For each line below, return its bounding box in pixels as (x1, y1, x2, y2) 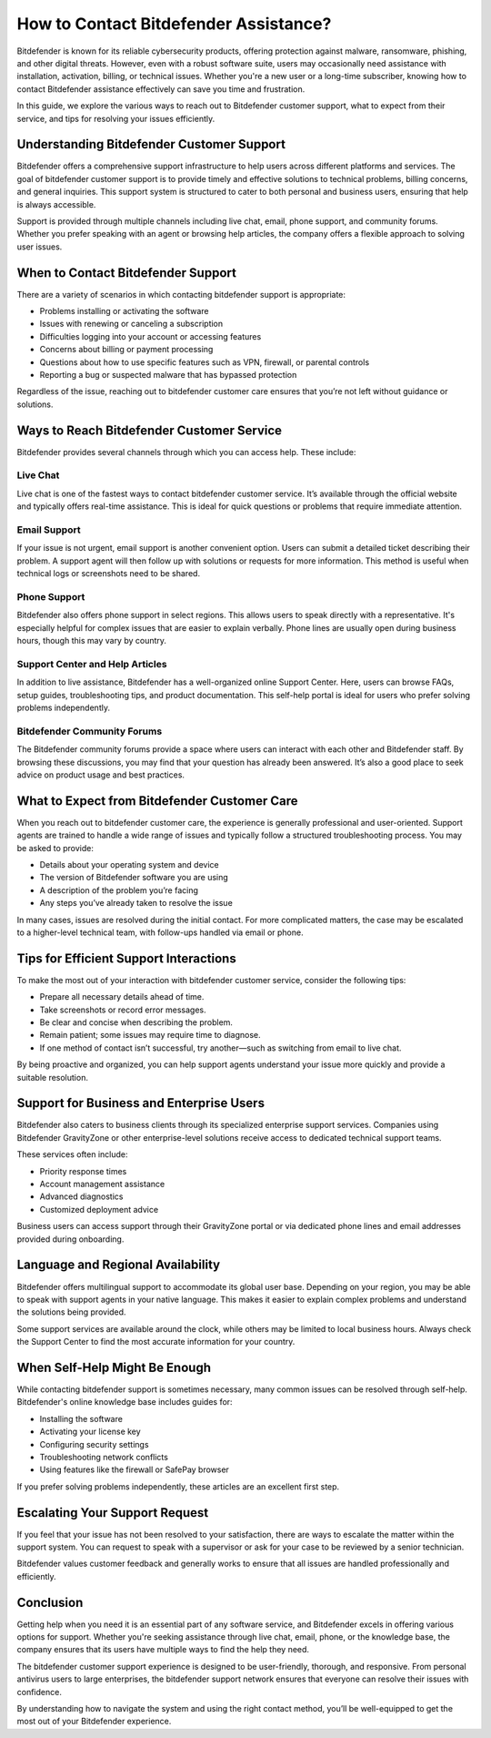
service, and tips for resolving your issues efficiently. (16, 113, 215, 124)
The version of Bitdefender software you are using (39, 872, 229, 883)
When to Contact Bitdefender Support (16, 265, 236, 280)
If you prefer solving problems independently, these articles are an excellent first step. (16, 1480, 340, 1492)
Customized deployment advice (39, 1204, 159, 1215)
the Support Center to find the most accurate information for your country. (16, 1337, 296, 1347)
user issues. (16, 241, 63, 252)
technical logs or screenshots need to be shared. (16, 568, 200, 579)
